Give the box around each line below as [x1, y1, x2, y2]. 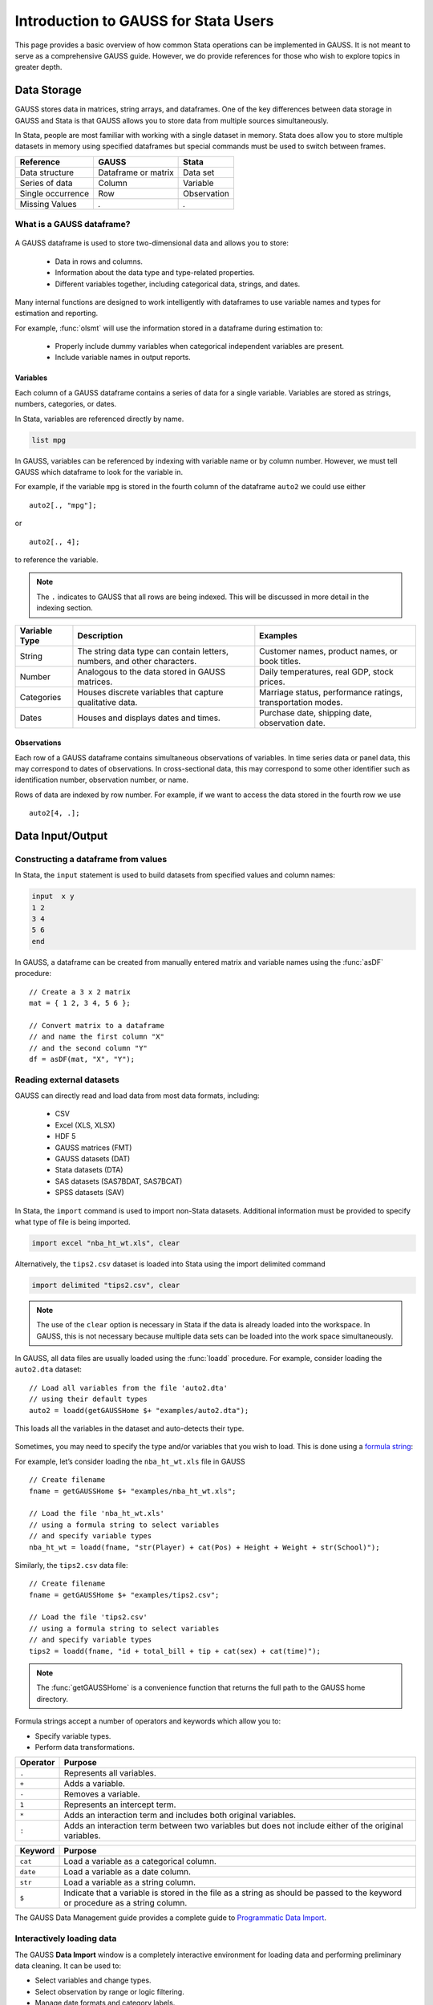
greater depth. [14, 63, 63, 72]
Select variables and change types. [34, 1975, 152, 1985]
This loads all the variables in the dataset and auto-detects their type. [14, 1424, 245, 1433]
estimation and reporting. [14, 309, 99, 318]
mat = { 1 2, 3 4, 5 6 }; [29, 998, 132, 1007]
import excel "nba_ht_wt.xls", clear [31, 1238, 180, 1247]
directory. [36, 1694, 68, 1703]
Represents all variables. [63, 1768, 156, 1779]
